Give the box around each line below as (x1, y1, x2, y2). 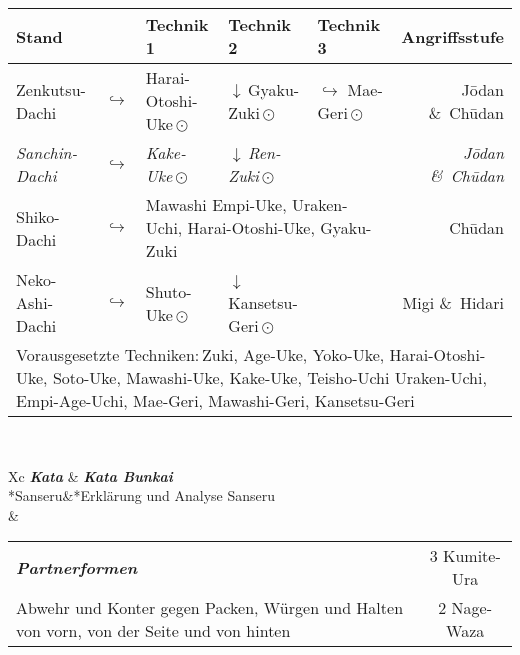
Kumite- (442, 544, 501, 568)
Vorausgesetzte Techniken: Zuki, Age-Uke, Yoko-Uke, (16, 343, 385, 366)
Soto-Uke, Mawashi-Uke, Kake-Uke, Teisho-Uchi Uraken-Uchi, (52, 366, 487, 389)
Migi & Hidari (402, 291, 504, 314)
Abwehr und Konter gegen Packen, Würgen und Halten (16, 596, 404, 620)
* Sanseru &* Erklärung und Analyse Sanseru (8, 485, 276, 506)
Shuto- (145, 279, 192, 303)
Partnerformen (16, 555, 138, 579)
